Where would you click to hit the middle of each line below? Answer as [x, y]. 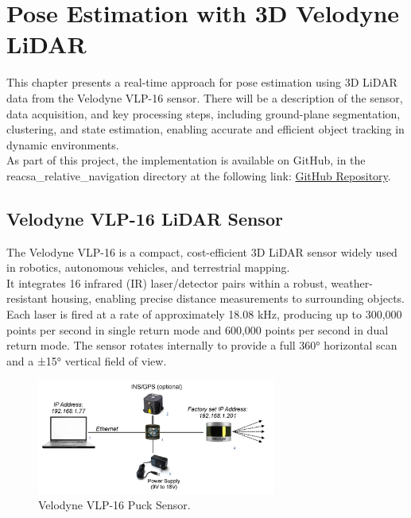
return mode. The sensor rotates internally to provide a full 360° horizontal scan [202, 345]
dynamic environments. [63, 144]
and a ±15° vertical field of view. [87, 360]
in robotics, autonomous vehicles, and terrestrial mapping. [148, 267]
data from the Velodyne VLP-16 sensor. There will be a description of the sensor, [205, 97]
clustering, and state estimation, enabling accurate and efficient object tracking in [205, 129]
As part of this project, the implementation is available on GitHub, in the [186, 160]
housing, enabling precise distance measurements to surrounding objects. [228, 298]
